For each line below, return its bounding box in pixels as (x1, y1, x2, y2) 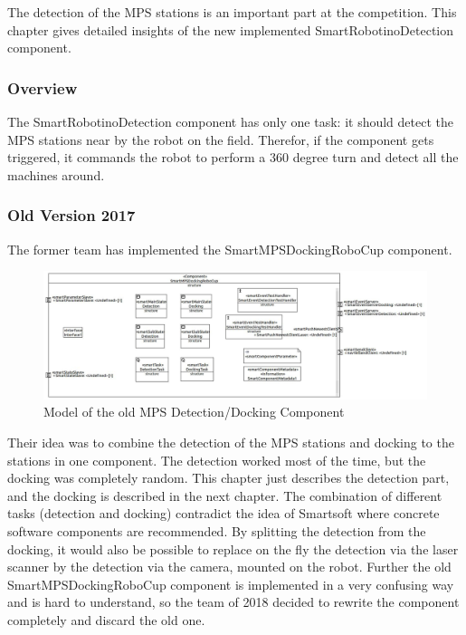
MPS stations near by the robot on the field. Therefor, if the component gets (7, 130, 434, 149)
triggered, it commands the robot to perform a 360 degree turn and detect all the (7, 148, 459, 167)
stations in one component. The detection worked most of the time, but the (7, 450, 426, 469)
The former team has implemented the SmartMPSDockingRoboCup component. (7, 239, 452, 258)
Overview (7, 76, 78, 99)
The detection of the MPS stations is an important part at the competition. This (7, 3, 457, 21)
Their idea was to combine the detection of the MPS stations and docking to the (7, 432, 454, 451)
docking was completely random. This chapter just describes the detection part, (7, 468, 450, 487)
